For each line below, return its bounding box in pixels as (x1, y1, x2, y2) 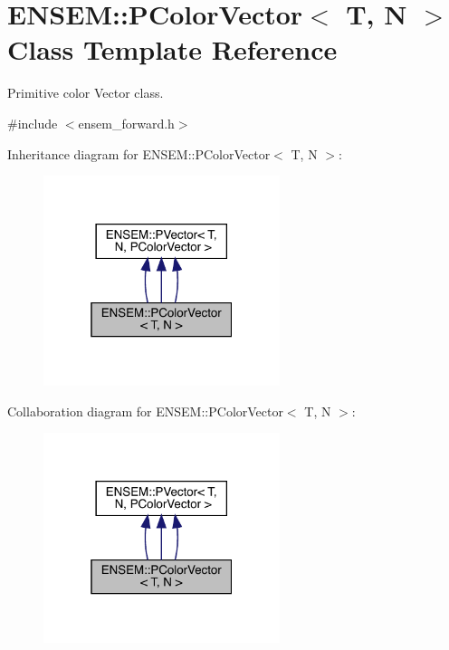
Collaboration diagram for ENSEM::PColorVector (7, 401, 283, 420)
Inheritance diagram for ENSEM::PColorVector (7, 144, 271, 163)
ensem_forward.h (78, 113, 175, 132)
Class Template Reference (7, 31, 338, 68)
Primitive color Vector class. (7, 83, 164, 102)
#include (7, 113, 58, 132)
